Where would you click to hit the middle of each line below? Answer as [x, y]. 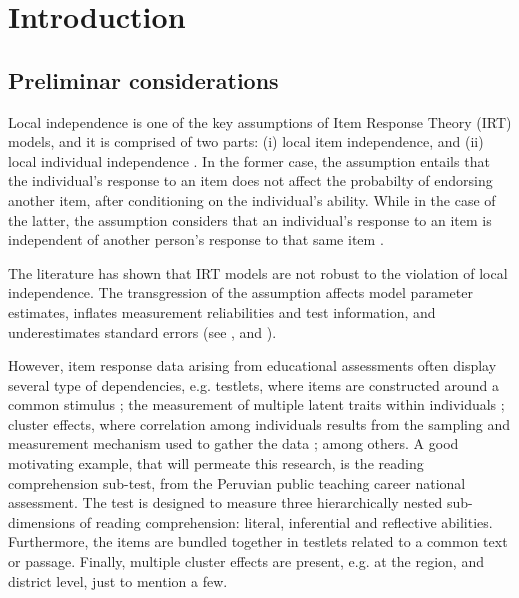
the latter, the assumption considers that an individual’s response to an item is [250, 219]
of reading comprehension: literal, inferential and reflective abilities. [286, 521]
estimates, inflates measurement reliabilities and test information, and [222, 311]
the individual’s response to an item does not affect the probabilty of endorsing [250, 180]
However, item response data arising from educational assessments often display [252, 365]
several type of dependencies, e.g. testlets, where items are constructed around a [253, 384]
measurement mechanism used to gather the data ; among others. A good [233, 443]
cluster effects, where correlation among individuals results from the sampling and [259, 423]
